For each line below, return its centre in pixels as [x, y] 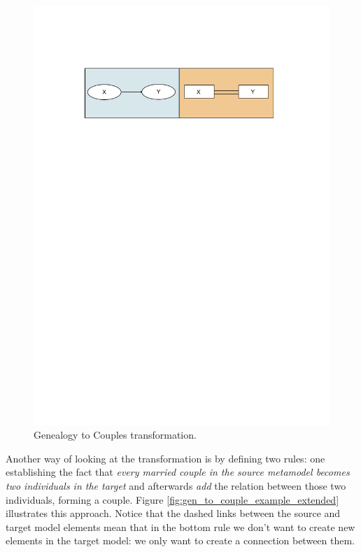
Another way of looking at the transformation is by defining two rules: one [165, 458]
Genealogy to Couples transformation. [115, 435]
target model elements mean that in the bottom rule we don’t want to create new [180, 526]
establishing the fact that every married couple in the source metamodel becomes [178, 472]
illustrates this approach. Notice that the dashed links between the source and [173, 513]
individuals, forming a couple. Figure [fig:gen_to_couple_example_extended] [172, 499]
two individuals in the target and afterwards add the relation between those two [176, 486]
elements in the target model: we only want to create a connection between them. [180, 540]
